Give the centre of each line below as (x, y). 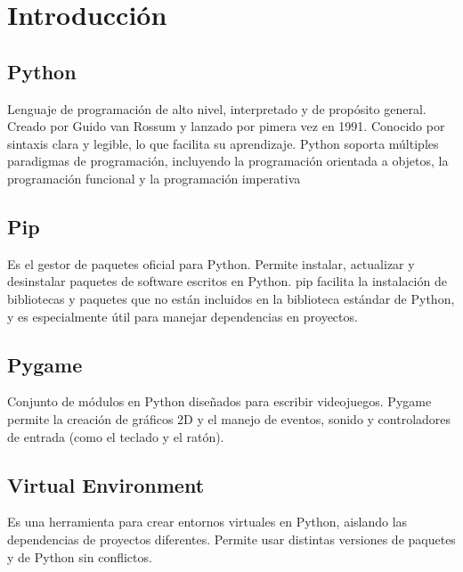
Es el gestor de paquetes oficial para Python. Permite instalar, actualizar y (211, 263)
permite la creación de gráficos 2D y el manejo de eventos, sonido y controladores (229, 418)
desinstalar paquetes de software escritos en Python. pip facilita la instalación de (227, 281)
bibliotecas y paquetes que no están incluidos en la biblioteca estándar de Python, (231, 298)
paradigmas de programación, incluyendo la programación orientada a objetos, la (228, 161)
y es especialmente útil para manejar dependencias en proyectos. (183, 316)
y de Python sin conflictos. (80, 556)
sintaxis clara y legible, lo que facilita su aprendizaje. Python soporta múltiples (223, 143)
